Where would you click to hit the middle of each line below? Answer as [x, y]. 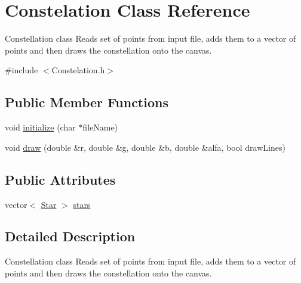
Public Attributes [60, 179]
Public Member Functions [87, 102]
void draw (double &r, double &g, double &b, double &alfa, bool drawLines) [145, 147]
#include [21, 70]
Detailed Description [70, 236]
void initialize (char [40, 127]
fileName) [100, 127]
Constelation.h [78, 70]
